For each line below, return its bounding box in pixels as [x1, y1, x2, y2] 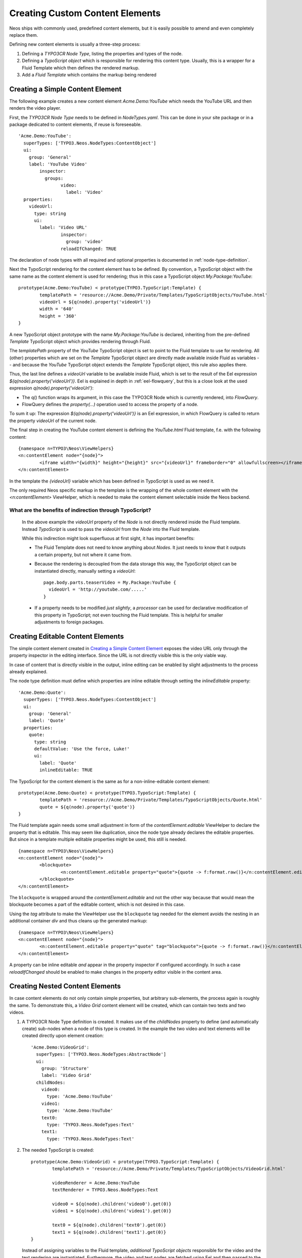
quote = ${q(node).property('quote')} [39, 804, 135, 810]
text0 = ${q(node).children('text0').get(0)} [52, 1222, 166, 1228]
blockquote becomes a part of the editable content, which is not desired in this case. [9, 901, 185, 908]
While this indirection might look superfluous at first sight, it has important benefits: [22, 535, 195, 541]
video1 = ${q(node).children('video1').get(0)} [52, 1208, 172, 1214]
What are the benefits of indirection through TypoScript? [9, 507, 151, 514]
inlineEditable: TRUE [39, 767, 93, 773]
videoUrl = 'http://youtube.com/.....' [48, 587, 147, 592]
